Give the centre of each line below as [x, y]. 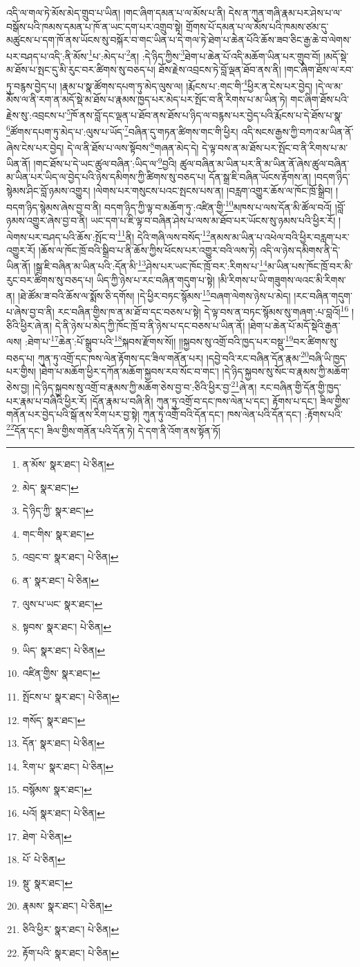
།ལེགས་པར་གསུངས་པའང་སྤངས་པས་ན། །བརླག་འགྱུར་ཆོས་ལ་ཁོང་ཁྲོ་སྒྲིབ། [213, 191]
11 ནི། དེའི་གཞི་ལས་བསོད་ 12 [164, 235]
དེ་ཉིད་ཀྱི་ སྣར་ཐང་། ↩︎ [58, 510]
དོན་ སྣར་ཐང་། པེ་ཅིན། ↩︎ [64, 743]
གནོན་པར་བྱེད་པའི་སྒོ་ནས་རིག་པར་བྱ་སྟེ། [73, 414]
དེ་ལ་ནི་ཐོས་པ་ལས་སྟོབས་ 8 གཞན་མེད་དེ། [133, 146]
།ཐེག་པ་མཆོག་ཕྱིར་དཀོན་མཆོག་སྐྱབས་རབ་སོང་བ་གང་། [129, 371]
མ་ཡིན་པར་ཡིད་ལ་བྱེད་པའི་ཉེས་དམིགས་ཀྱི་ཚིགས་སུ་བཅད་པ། [106, 177]
